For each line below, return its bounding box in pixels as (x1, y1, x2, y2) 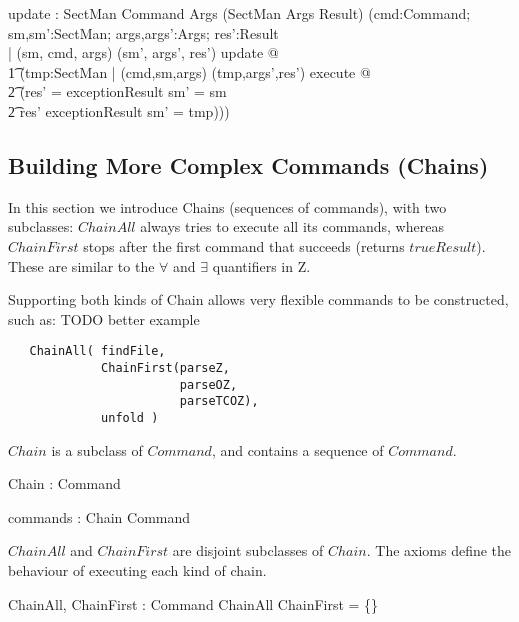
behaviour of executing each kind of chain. (8, 559, 267, 580)
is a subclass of (51, 439, 143, 460)
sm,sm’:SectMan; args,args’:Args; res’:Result (8, 22, 279, 43)
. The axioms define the (366, 540, 512, 561)
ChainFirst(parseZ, (101, 360, 230, 375)
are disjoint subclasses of (172, 540, 324, 561)
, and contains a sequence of (211, 439, 384, 460)
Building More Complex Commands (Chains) (8, 149, 489, 180)
